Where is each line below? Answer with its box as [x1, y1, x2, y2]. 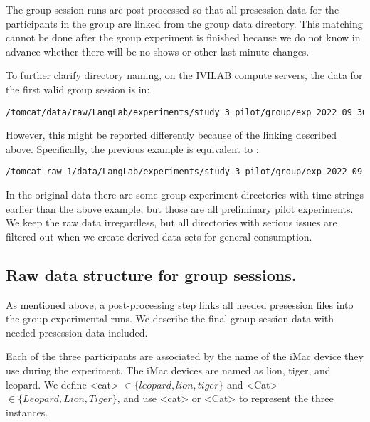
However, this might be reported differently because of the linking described [6, 127, 337, 142]
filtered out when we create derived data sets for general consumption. [6, 228, 312, 243]
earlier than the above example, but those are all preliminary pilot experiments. [6, 201, 354, 216]
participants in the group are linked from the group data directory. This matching [6, 16, 363, 31]
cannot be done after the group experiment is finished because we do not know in [6, 30, 361, 45]
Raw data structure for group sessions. [6, 263, 297, 285]
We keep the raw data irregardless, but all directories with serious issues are [6, 215, 337, 230]
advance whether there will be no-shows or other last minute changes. [6, 43, 310, 58]
